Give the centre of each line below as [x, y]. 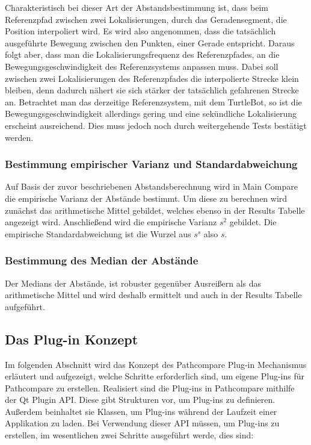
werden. [19, 137]
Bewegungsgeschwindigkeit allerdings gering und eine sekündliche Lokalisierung [151, 114]
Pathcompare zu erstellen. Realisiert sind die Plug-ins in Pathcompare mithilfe [150, 387]
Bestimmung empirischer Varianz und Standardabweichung [151, 164]
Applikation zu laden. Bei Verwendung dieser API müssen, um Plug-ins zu [142, 423]
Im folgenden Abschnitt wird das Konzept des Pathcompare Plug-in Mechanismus [156, 364]
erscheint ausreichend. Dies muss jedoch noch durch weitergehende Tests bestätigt [156, 125]
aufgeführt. [25, 306]
